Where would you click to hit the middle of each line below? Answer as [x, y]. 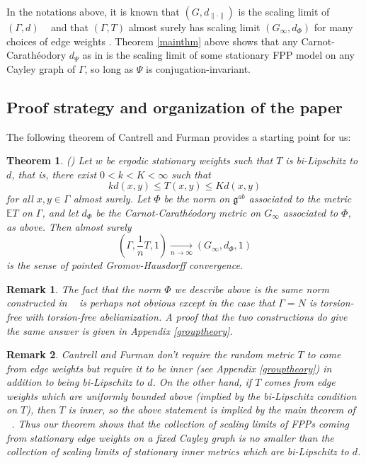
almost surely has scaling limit [194, 27]
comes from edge [300, 382]
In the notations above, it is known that [93, 11]
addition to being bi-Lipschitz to [75, 382]
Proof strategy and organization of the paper [175, 107]
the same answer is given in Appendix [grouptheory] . [120, 330]
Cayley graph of [41, 68]
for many [333, 27]
